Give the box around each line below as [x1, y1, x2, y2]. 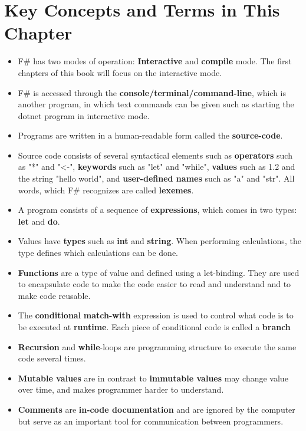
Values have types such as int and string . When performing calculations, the [18, 235, 301, 247]
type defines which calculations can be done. [18, 246, 179, 259]
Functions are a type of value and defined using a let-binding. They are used [18, 266, 300, 278]
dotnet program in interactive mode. [18, 109, 150, 121]
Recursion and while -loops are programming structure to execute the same [18, 340, 297, 353]
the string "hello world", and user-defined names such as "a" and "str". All [18, 172, 295, 185]
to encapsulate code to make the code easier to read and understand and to [18, 278, 291, 290]
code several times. [18, 352, 86, 364]
